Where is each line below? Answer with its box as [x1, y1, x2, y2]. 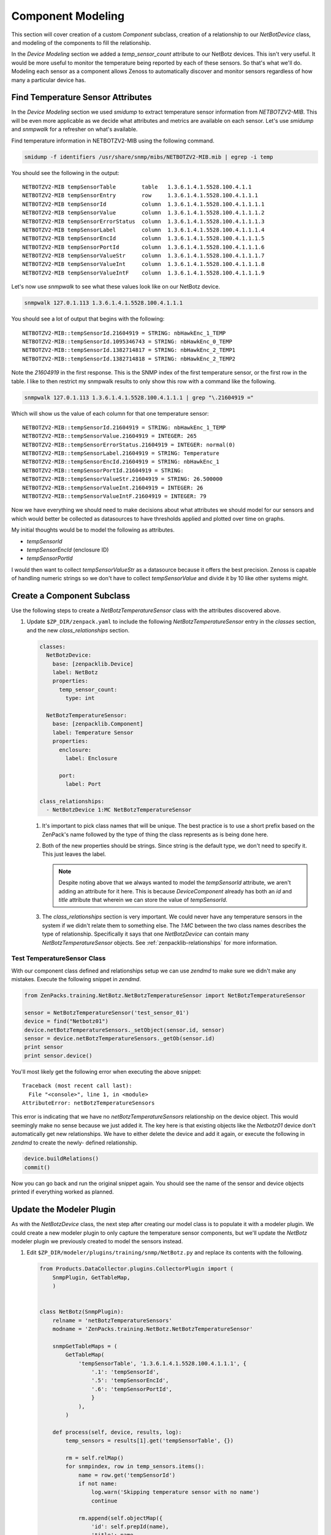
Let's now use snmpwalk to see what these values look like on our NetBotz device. [11, 283, 221, 290]
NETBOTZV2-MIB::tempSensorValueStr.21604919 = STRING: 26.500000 [22, 476, 223, 483]
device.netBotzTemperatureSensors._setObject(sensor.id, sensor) [24, 1026, 225, 1033]
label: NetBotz [52, 669, 98, 675]
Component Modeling [11, 9, 125, 23]
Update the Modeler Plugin [11, 1204, 116, 1215]
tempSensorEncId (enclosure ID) [26, 546, 109, 553]
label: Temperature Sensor [52, 729, 134, 736]
